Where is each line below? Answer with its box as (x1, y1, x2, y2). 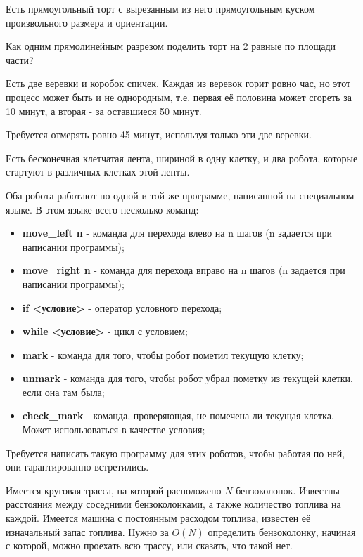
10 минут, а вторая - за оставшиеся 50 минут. (6, 103, 202, 118)
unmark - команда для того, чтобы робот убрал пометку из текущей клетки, (22, 371, 353, 386)
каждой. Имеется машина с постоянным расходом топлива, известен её (6, 511, 311, 525)
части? (6, 52, 34, 67)
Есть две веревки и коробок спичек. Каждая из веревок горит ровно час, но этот (6, 76, 351, 91)
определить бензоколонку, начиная (208, 524, 356, 539)
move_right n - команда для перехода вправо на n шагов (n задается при (22, 263, 345, 277)
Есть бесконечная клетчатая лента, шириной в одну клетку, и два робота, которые (6, 150, 358, 165)
